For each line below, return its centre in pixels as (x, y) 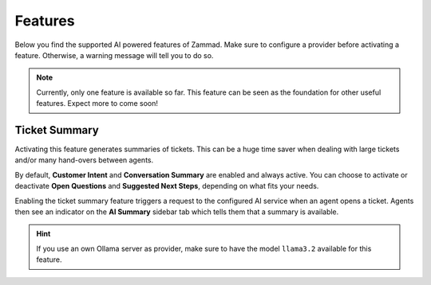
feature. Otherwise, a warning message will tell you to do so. (114, 55)
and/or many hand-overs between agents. (84, 160)
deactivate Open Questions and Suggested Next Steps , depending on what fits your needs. (167, 186)
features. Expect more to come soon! (97, 103)
